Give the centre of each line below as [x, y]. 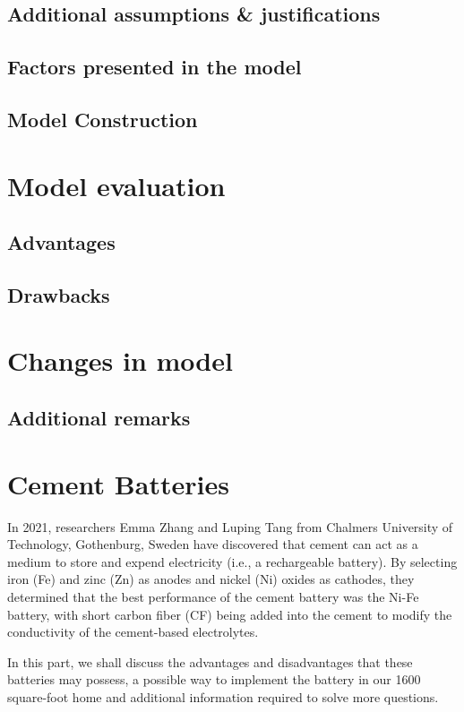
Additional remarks [99, 418]
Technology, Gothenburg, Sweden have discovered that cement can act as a [213, 544]
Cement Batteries [118, 483]
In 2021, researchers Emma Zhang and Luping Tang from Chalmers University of [230, 526]
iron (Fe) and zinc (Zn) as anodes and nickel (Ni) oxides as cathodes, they [211, 579]
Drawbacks [59, 294]
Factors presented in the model [155, 67]
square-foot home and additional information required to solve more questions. [223, 696]
